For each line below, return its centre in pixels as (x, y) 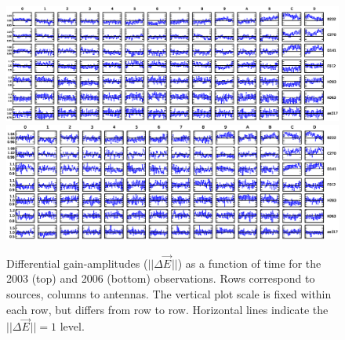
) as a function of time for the (249, 263)
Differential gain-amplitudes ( (77, 263)
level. (72, 326)
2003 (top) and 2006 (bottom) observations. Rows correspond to (161, 278)
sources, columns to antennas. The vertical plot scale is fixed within (169, 293)
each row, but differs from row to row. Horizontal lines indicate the (167, 309)
